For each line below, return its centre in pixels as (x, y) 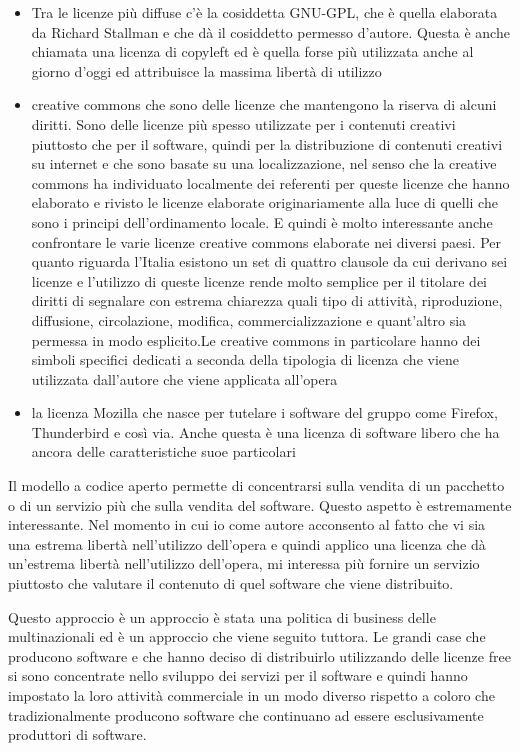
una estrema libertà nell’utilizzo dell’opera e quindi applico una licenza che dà (247, 543)
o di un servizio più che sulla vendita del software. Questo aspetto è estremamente (260, 504)
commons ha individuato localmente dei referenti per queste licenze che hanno (270, 182)
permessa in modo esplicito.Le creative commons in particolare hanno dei (256, 339)
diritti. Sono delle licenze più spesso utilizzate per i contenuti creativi (243, 123)
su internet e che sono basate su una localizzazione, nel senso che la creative (264, 163)
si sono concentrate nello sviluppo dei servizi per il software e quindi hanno (238, 675)
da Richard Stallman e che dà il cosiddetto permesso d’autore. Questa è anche (270, 31)
